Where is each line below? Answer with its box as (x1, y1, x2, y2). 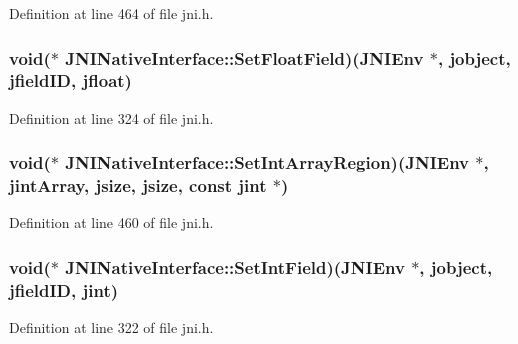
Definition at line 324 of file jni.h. (9, 107, 214, 128)
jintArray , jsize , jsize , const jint (9, 173, 267, 198)
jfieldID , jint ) (9, 277, 119, 302)
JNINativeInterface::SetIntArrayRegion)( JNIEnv (65, 150, 470, 175)
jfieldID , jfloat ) (9, 68, 132, 93)
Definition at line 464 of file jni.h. (9, 3, 214, 23)
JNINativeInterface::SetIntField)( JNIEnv (65, 254, 405, 279)
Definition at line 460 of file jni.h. (9, 212, 214, 233)
